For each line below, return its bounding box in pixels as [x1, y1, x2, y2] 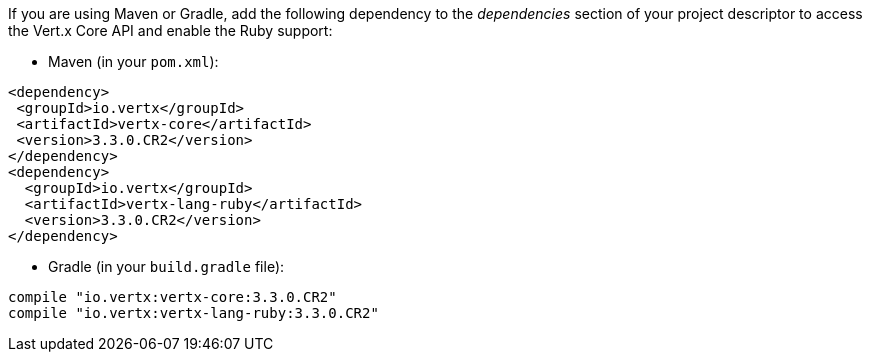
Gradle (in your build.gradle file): [48, 258, 285, 275]
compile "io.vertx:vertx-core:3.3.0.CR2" [8, 289, 337, 305]
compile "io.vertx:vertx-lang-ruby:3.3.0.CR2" [8, 305, 379, 321]
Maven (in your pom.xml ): [48, 53, 219, 70]
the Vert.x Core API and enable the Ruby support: [8, 22, 333, 39]
